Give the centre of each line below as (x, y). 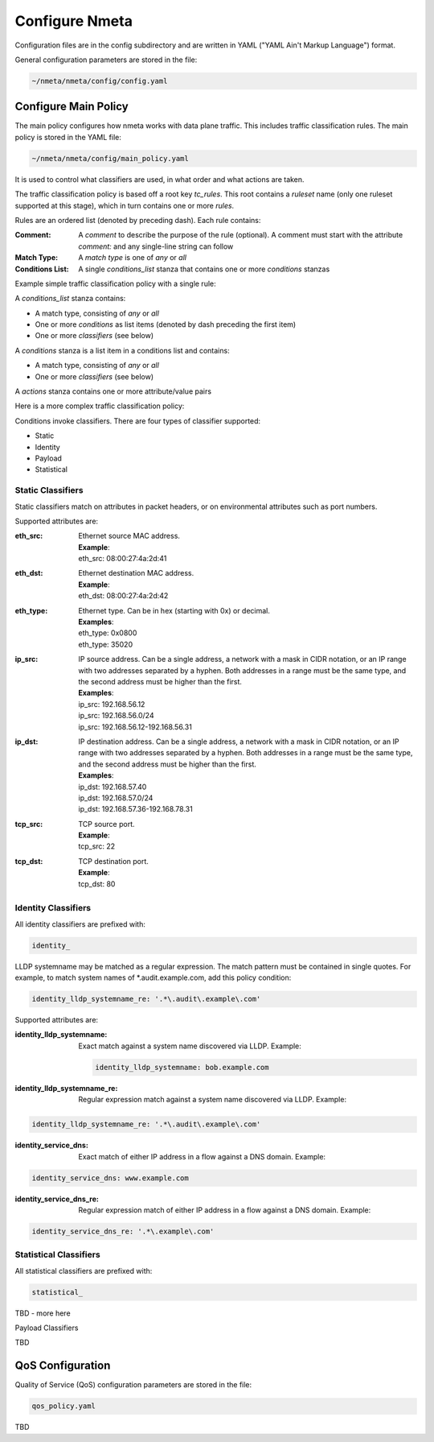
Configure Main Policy (72, 107)
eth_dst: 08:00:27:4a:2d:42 (123, 596)
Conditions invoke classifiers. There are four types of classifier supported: (138, 421)
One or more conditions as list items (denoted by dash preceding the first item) (166, 324)
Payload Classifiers (47, 1328)
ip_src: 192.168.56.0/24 (116, 716)
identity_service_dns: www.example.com (110, 1178)
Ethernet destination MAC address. (136, 573)
